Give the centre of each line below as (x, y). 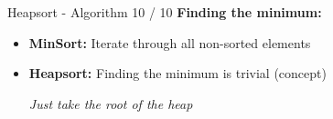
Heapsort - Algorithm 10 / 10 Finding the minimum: (165, 12)
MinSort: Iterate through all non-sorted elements (170, 42)
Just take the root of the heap (111, 103)
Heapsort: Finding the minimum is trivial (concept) (177, 73)
